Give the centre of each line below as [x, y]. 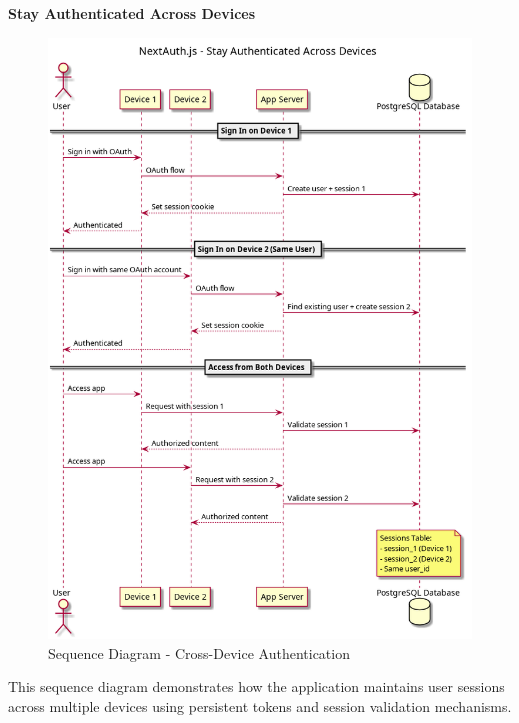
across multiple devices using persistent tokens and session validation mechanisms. [260, 705]
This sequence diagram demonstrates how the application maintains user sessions [256, 686]
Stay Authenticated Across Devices [132, 13]
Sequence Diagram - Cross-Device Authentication [199, 652]
